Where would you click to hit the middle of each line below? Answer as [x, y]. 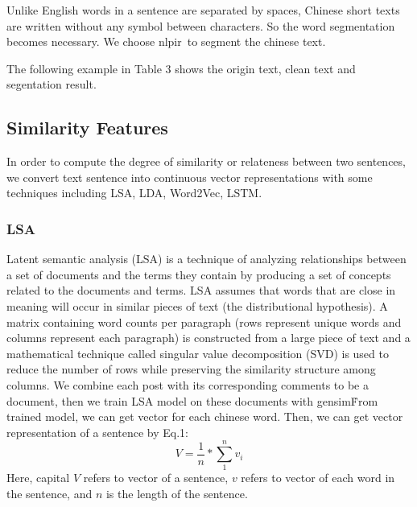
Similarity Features [87, 128]
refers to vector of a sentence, [156, 478]
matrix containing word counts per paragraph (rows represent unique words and [204, 322]
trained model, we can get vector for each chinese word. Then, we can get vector [205, 416]
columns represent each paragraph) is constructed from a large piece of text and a [208, 338]
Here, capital [38, 478]
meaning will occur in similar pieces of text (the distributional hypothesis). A [197, 305]
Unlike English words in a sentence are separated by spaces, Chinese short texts [203, 10]
